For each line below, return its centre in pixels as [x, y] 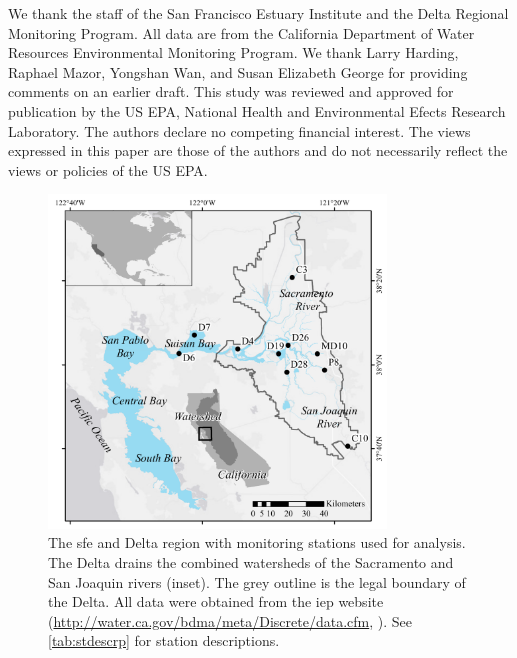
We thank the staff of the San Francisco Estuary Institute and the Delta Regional [258, 13]
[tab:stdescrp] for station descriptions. [164, 640]
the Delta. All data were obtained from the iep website [216, 601]
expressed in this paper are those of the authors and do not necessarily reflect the [258, 150]
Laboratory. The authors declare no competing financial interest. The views [239, 130]
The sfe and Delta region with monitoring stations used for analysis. [257, 542]
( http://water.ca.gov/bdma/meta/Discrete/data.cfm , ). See [230, 620]
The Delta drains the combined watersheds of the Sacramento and [251, 562]
